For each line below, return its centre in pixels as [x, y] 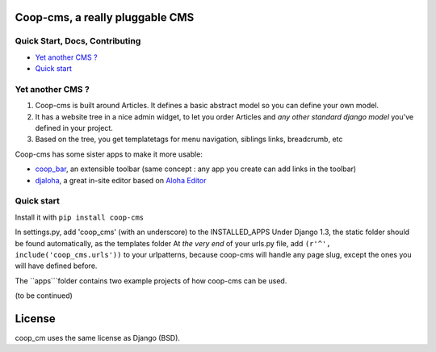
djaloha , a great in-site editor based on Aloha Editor [121, 180]
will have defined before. [56, 266]
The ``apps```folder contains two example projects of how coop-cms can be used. [151, 281]
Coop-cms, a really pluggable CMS [105, 17]
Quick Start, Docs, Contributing [78, 41]
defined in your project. [74, 128]
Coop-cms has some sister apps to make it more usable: [109, 154]
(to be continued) [44, 295]
